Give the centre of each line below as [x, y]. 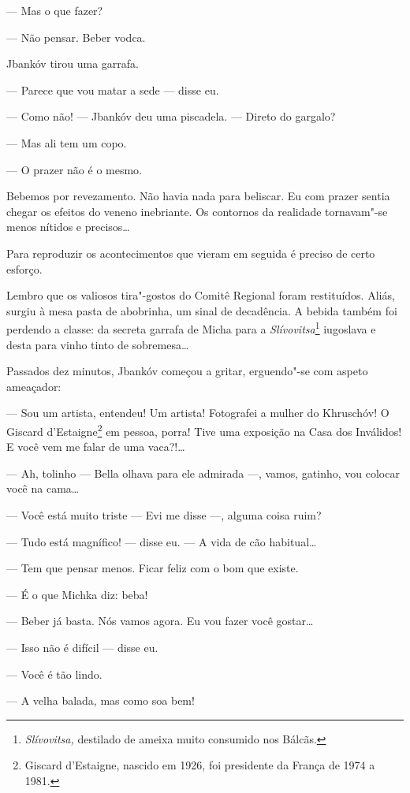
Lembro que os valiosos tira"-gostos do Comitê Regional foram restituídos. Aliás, [201, 295]
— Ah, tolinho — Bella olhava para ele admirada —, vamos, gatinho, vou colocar [203, 473]
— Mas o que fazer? [55, 10]
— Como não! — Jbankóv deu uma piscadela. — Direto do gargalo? [171, 116]
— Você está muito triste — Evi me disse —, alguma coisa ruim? [164, 514]
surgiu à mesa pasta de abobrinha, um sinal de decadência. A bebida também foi [202, 310]
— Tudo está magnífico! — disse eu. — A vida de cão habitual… [162, 541]
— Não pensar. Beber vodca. [76, 37]
